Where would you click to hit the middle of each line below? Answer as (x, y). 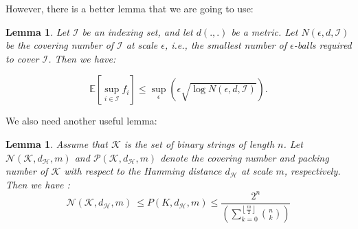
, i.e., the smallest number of (225, 45)
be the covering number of (60, 45)
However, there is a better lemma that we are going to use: (130, 8)
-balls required (323, 45)
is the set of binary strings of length (199, 143)
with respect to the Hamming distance (143, 171)
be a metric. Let (265, 31)
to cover (22, 58)
